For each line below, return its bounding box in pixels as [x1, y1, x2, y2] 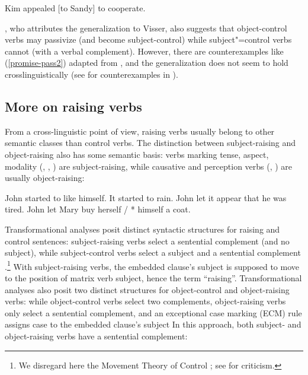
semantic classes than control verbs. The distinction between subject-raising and [5, 136, 296, 149]
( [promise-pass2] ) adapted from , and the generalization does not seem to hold [5, 56, 288, 69]
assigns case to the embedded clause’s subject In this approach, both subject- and [5, 318, 301, 330]
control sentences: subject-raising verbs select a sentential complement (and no [5, 234, 290, 247]
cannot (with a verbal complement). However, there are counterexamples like [5, 45, 284, 57]
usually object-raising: [5, 171, 85, 184]
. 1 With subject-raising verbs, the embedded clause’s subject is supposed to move [5, 258, 299, 272]
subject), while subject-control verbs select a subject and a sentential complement [5, 246, 301, 259]
